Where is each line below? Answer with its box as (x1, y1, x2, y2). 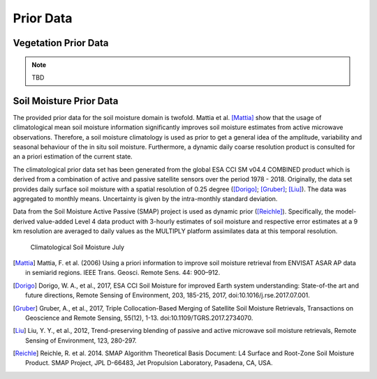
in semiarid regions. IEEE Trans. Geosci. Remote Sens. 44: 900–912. (25, 269, 221, 277)
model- (335, 207, 357, 216)
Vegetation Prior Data (13, 37, 109, 49)
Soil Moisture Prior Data (13, 95, 119, 107)
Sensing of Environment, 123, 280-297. (25, 336, 137, 345)
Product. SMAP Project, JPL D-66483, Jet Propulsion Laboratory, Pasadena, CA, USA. (25, 359, 273, 367)
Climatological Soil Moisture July (30, 243, 125, 251)
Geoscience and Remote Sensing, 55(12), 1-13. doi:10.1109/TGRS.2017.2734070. (25, 313, 253, 322)
